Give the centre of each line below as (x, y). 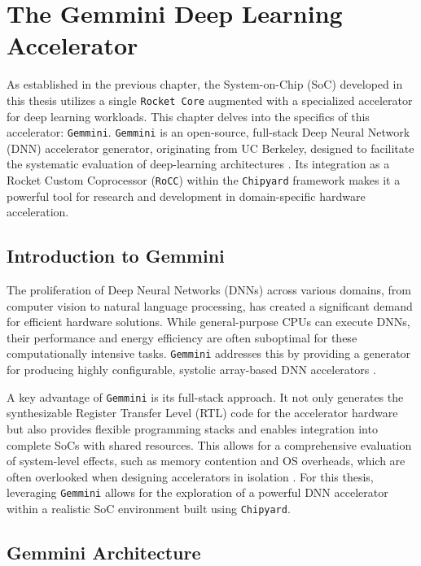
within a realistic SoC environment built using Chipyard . (149, 508)
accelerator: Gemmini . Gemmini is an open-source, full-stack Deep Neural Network (208, 132)
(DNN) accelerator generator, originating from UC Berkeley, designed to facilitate (210, 148)
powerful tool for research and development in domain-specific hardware (186, 196)
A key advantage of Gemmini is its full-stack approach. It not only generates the (205, 396)
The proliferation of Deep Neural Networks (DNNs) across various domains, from (209, 290)
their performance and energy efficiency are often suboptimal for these (182, 337)
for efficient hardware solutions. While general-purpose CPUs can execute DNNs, (208, 322)
